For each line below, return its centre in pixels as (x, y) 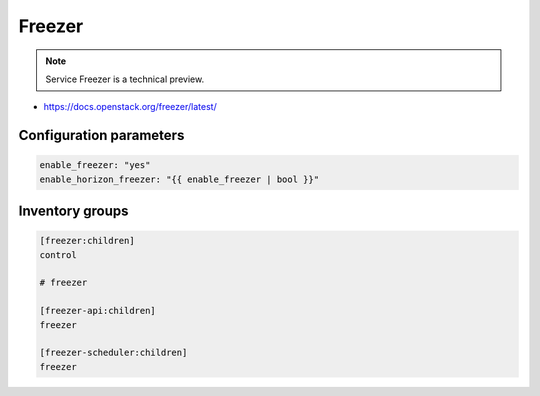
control (58, 254)
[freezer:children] (87, 241)
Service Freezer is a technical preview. (125, 79)
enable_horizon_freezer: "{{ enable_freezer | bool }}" (179, 179)
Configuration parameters (101, 135)
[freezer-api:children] (98, 311)
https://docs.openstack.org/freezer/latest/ (130, 107)
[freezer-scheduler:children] (113, 353)
